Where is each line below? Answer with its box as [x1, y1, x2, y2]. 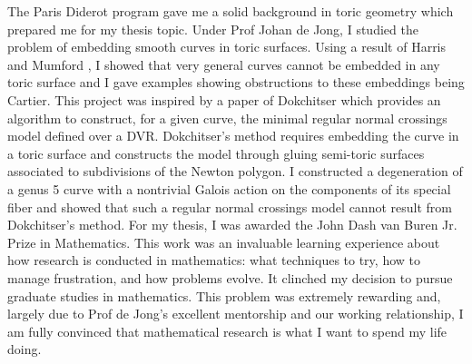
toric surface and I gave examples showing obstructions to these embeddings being [7, 73, 465, 92]
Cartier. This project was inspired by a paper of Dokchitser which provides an [7, 90, 441, 109]
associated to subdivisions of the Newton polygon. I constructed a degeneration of [7, 162, 463, 181]
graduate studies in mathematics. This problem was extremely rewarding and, [7, 286, 441, 305]
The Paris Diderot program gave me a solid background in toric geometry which [7, 2, 454, 20]
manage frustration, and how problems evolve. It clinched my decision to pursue [7, 268, 453, 287]
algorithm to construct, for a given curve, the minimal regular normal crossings [7, 108, 447, 127]
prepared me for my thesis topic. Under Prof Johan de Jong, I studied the [7, 19, 418, 38]
